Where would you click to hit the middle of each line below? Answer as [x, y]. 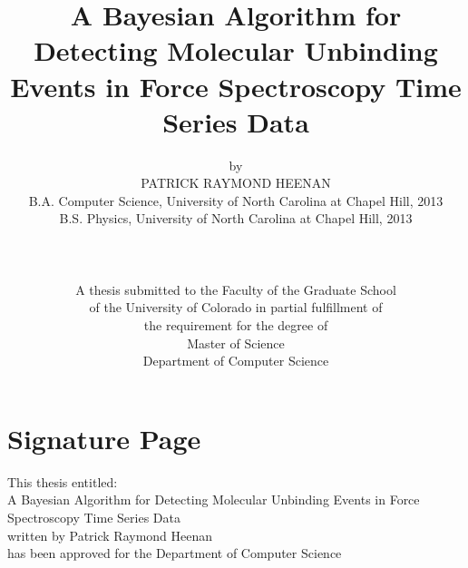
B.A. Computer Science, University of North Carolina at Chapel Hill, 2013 [236, 200]
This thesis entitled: [63, 481]
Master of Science [236, 343]
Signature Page [104, 438]
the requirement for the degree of [236, 325]
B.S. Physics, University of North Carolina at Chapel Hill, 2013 [236, 218]
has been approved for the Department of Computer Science [175, 553]
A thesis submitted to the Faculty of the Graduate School [236, 289]
